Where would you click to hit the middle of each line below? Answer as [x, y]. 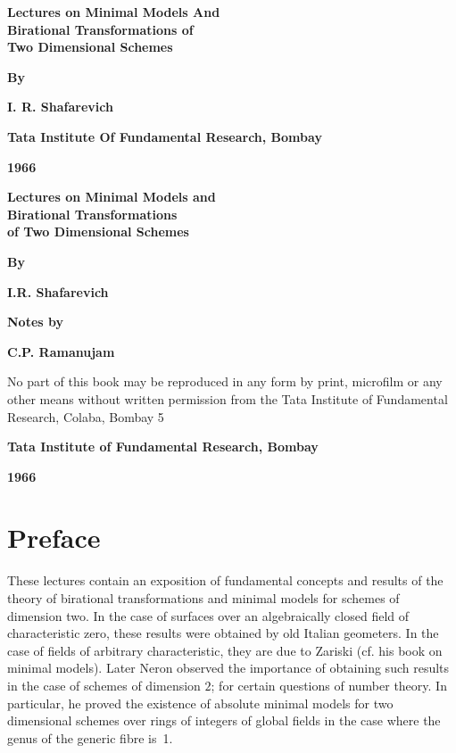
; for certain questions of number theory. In [329, 685]
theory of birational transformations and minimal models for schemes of [203, 598]
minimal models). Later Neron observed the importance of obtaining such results [228, 668]
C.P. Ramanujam [61, 351]
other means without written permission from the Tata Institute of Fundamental [228, 398]
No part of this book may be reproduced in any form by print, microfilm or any [225, 381]
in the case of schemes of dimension [104, 685]
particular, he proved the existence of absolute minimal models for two [200, 703]
